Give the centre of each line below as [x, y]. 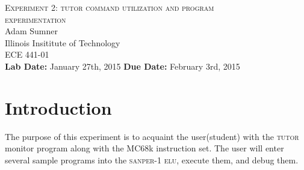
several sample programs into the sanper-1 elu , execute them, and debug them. [152, 159]
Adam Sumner [31, 31]
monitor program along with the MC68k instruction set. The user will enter [144, 148]
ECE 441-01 [27, 54]
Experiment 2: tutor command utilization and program [110, 7]
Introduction [58, 107]
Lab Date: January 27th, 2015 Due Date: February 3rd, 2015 [123, 66]
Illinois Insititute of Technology [63, 42]
